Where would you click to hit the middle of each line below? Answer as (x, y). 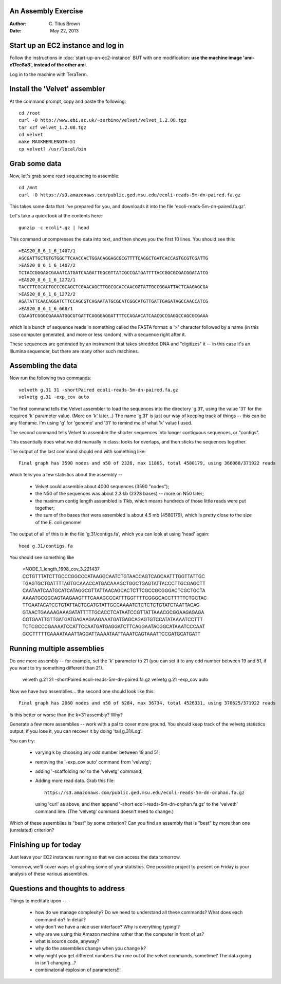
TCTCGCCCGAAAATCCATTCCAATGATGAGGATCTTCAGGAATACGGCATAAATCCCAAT (114, 626)
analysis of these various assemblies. (49, 874)
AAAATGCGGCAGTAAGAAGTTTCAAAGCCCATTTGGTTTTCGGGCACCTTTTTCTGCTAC (115, 598)
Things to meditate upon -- (38, 901)
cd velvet (31, 135)
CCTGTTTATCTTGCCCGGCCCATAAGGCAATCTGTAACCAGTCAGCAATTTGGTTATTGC (114, 576)
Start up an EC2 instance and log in (67, 45)
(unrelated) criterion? (32, 830)
